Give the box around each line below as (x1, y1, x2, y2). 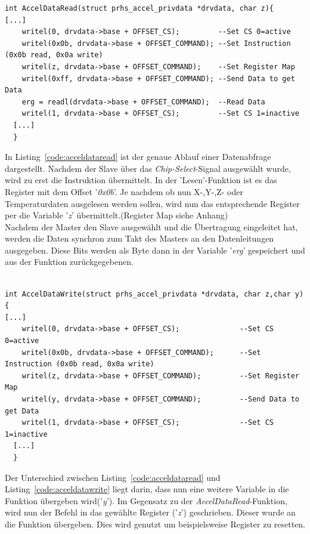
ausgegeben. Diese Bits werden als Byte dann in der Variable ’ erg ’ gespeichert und (5, 243, 305, 256)
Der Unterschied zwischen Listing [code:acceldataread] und (5, 471, 221, 483)
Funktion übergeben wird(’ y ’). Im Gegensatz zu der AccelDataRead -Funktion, (5, 494, 287, 507)
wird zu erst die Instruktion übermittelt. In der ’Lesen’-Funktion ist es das (5, 174, 277, 186)
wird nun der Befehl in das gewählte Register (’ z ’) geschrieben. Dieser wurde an (5, 506, 296, 518)
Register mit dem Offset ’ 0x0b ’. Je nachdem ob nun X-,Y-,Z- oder (5, 185, 243, 197)
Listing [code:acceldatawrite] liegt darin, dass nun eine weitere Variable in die (5, 483, 289, 495)
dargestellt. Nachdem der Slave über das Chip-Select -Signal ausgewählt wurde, (5, 162, 291, 174)
